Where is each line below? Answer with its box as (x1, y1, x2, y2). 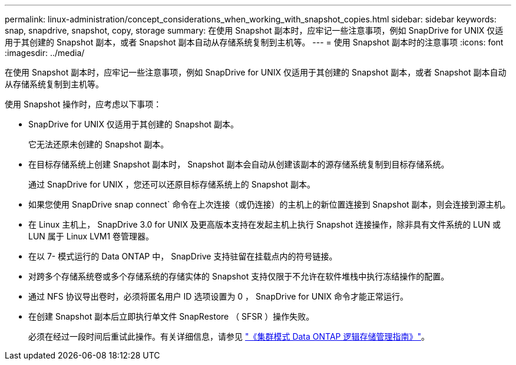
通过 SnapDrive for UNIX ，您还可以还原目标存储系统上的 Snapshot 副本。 (28, 179, 316, 189)
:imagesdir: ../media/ (5, 48, 85, 58)
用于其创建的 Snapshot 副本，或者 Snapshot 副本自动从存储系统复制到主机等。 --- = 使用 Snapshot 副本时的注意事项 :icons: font (5, 37, 504, 47)
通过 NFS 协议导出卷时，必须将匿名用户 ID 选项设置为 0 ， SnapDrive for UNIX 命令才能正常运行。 (28, 291, 408, 301)
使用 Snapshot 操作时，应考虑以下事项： (5, 99, 162, 109)
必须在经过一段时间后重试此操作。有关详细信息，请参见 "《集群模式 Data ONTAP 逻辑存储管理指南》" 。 (28, 331, 429, 341)
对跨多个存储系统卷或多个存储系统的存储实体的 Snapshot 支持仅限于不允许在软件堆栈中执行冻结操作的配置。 (28, 271, 449, 281)
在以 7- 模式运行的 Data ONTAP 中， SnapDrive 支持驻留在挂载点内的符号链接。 (28, 251, 338, 261)
